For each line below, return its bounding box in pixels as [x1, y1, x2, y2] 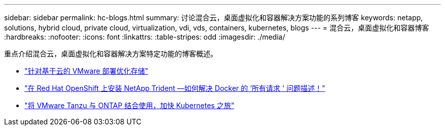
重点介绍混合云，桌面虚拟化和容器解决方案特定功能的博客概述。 [4, 49, 217, 58]
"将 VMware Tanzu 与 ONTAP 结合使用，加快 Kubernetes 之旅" [24, 101, 235, 110]
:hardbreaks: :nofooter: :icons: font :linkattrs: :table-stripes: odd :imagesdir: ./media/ [4, 32, 285, 41]
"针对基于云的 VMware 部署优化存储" [24, 67, 148, 75]
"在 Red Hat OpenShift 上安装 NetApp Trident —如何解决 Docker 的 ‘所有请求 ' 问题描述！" [24, 84, 326, 92]
